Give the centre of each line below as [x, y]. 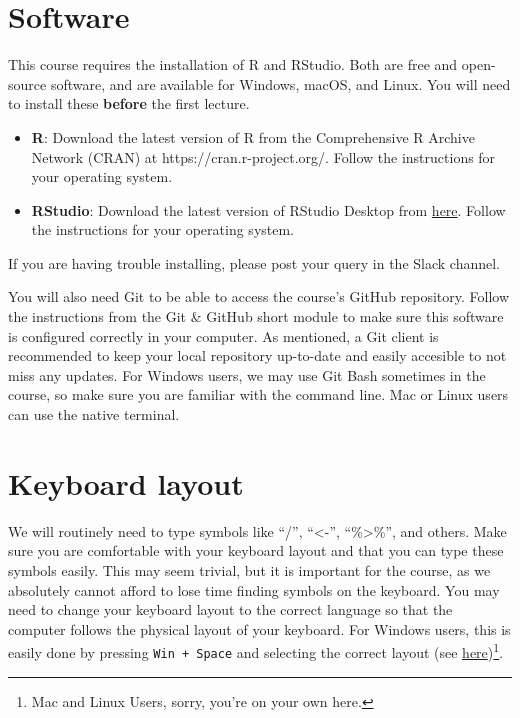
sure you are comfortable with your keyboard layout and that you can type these [256, 550]
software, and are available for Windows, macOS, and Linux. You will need [280, 83]
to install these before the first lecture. [129, 103]
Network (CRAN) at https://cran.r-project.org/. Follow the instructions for [263, 156]
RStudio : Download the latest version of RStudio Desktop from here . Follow [268, 209]
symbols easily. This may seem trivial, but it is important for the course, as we [249, 569]
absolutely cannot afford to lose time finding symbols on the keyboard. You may [254, 589]
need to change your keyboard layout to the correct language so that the [230, 609]
